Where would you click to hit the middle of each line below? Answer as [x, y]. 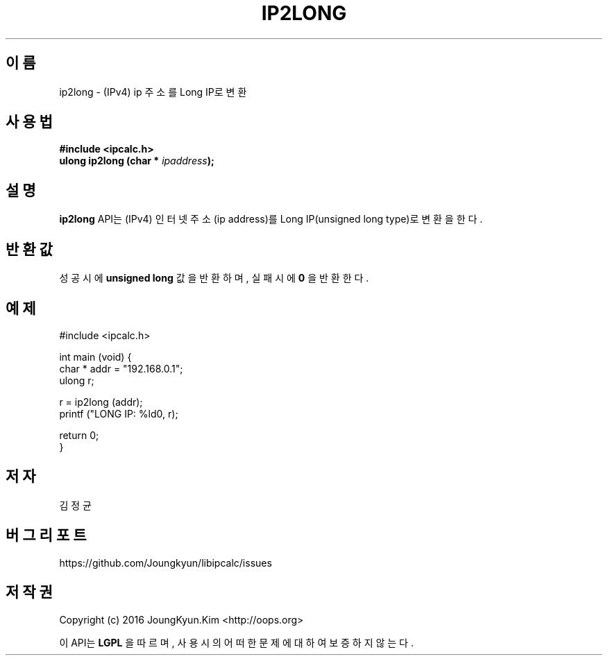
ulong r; [77, 380]
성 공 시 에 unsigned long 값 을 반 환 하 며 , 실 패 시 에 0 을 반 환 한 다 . [214, 278]
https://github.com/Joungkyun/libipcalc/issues [166, 563]
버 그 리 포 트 [46, 535]
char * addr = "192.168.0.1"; [121, 368]
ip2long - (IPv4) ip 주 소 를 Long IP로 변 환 [153, 92]
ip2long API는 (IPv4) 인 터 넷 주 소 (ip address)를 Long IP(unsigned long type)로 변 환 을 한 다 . [271, 219]
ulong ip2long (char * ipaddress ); [137, 161]
